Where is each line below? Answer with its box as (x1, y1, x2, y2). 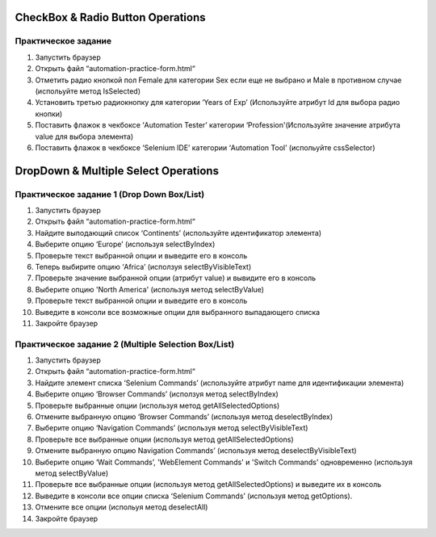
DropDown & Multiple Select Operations (15, 164, 220, 178)
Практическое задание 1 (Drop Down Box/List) (15, 188, 205, 199)
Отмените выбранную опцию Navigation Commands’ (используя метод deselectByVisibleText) (35, 446, 357, 455)
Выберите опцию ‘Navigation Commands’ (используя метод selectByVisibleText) (35, 423, 308, 433)
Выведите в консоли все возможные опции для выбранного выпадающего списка (35, 307, 321, 317)
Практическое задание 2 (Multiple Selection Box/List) (15, 338, 235, 350)
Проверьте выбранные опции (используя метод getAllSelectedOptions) (35, 401, 280, 410)
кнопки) (35, 109, 63, 119)
